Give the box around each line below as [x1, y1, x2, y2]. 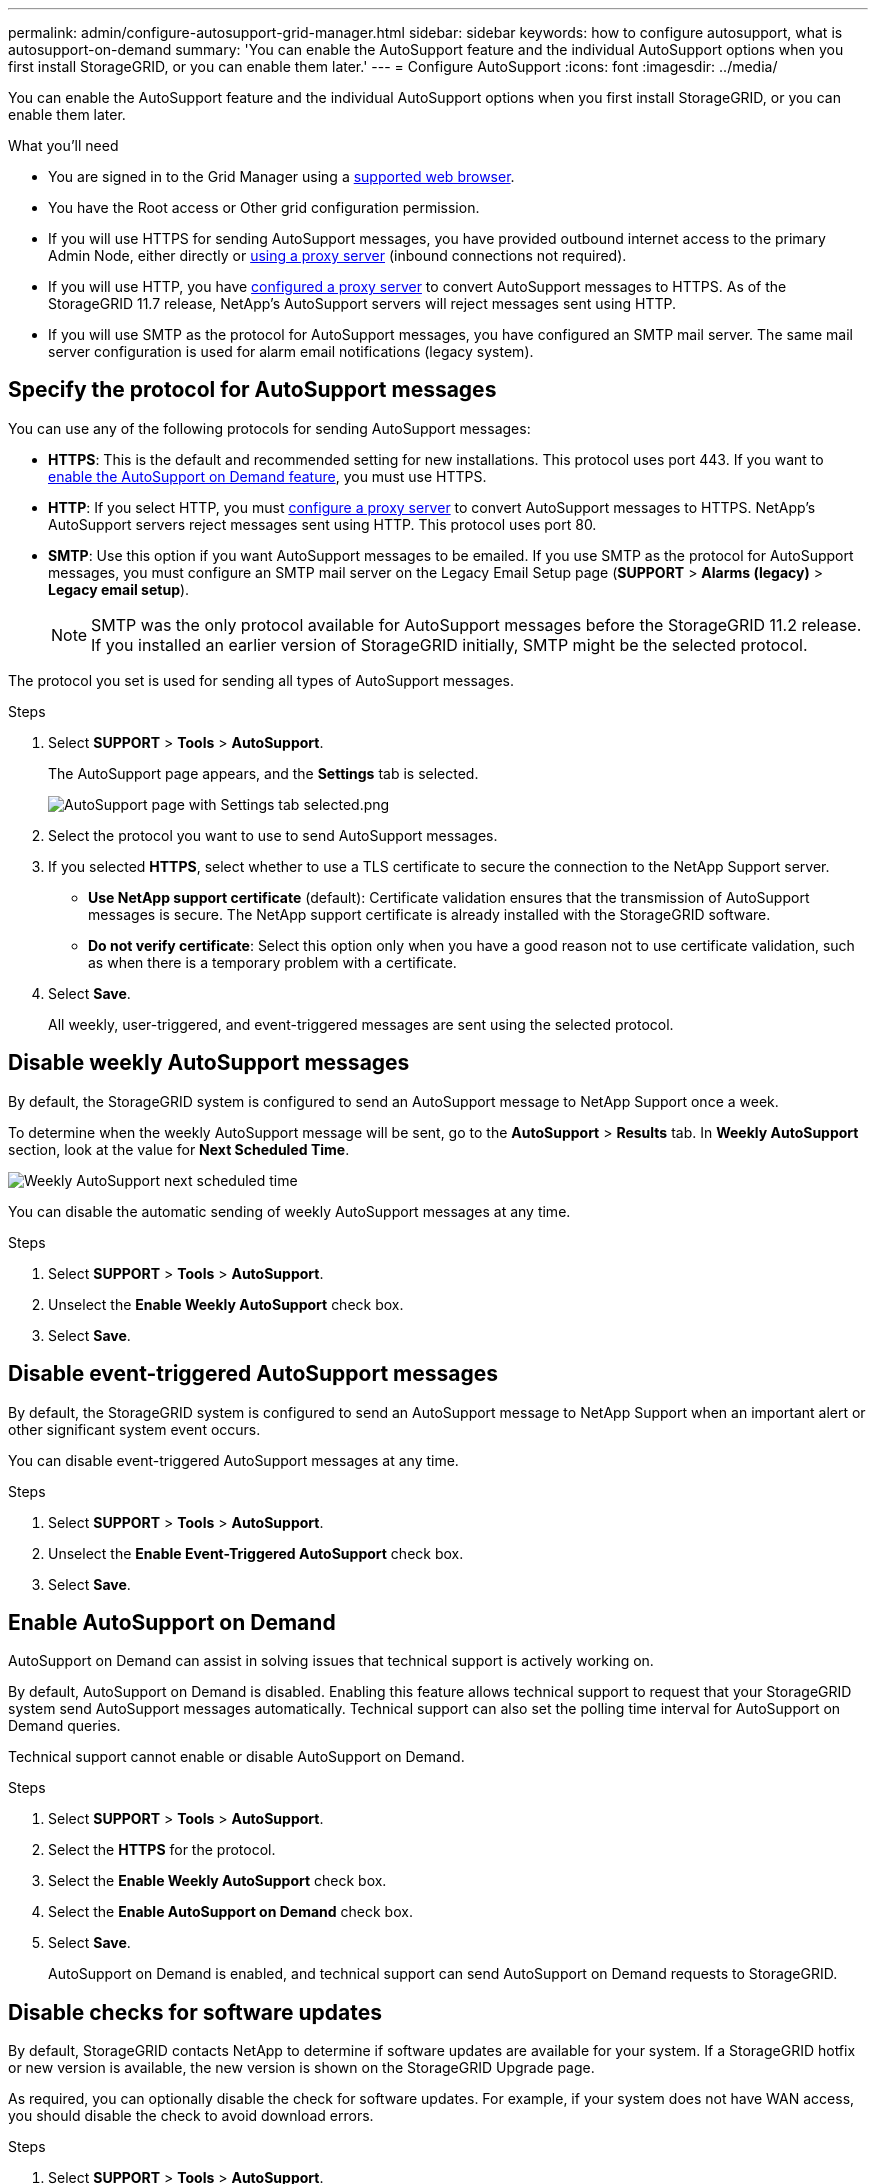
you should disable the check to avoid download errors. [8, 2107, 374, 2125]
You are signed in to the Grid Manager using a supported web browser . [48, 168, 515, 185]
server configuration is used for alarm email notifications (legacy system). [48, 343, 534, 360]
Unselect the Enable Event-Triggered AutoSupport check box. [48, 1544, 464, 1562]
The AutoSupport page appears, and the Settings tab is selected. [48, 764, 479, 782]
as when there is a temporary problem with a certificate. [88, 953, 457, 971]
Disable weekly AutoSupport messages [8, 1050, 410, 1076]
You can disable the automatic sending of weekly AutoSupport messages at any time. [8, 1202, 571, 1220]
